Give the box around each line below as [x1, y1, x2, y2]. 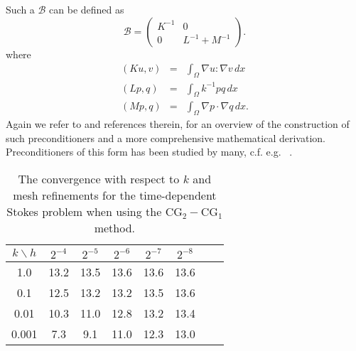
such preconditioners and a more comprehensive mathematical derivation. [6, 130, 325, 145]
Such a [6, 2, 35, 16]
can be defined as [49, 2, 124, 16]
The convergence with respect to [18, 170, 180, 187]
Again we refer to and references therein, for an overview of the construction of [6, 117, 350, 131]
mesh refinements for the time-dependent [13, 186, 217, 203]
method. [94, 219, 136, 236]
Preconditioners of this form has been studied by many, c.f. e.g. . [6, 144, 293, 159]
